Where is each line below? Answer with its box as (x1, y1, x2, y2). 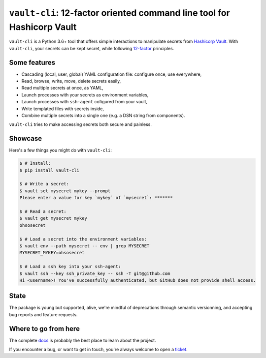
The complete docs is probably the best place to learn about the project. (9, 337, 156, 343)
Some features (9, 58, 56, 66)
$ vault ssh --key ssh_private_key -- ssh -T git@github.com (19, 270, 170, 276)
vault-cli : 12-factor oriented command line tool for (9, 7, 230, 18)
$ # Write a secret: (19, 181, 69, 187)
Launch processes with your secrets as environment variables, (21, 91, 149, 98)
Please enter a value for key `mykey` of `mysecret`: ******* (19, 195, 173, 201)
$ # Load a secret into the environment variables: (19, 236, 147, 242)
